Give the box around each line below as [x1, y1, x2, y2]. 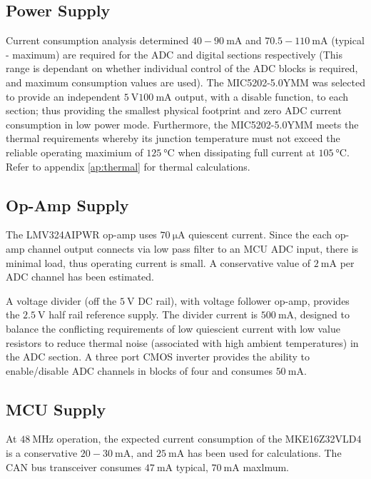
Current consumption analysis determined [6, 33, 189, 48]
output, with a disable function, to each [175, 89, 349, 104]
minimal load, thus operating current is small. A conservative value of [6, 255, 311, 270]
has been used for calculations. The [187, 445, 342, 460]
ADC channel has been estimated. [6, 269, 154, 284]
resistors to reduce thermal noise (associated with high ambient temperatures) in [6, 335, 359, 350]
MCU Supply [6, 398, 106, 420]
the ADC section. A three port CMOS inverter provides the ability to [6, 349, 310, 364]
